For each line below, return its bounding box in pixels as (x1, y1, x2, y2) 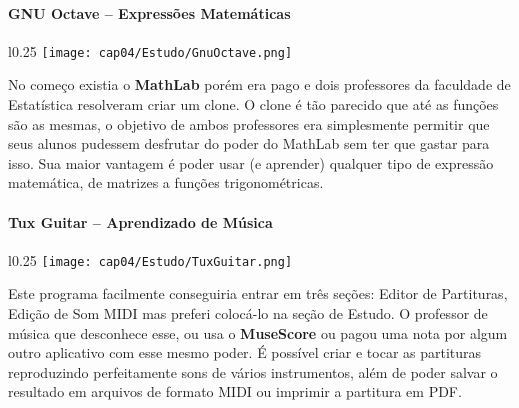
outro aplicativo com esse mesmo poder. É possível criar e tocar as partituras (8, 342, 482, 363)
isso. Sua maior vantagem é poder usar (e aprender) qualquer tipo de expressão (8, 152, 494, 173)
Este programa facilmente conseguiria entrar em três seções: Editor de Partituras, (8, 283, 508, 304)
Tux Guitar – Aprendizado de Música (8, 211, 273, 232)
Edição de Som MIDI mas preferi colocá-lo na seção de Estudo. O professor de (8, 303, 488, 324)
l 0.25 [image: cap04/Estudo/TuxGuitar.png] (8, 249, 293, 270)
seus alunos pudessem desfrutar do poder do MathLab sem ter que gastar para (8, 133, 490, 154)
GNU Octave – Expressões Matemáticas (8, 2, 291, 23)
